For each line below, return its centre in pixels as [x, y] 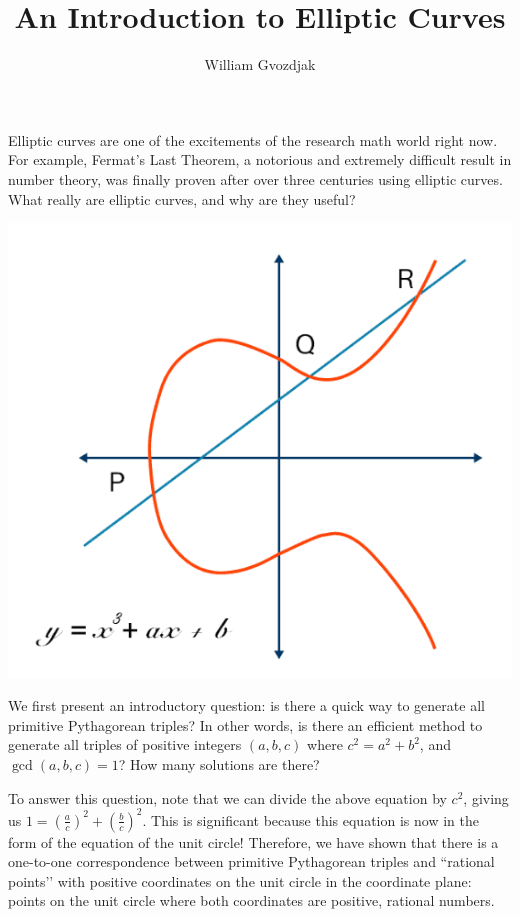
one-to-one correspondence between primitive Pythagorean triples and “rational [251, 861]
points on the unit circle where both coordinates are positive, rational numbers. [251, 900]
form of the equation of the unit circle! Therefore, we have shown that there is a [253, 841]
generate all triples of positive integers [125, 744]
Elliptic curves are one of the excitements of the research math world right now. [253, 139]
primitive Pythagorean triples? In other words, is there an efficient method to [245, 724]
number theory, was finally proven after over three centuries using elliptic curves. [255, 178]
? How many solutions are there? [219, 763]
